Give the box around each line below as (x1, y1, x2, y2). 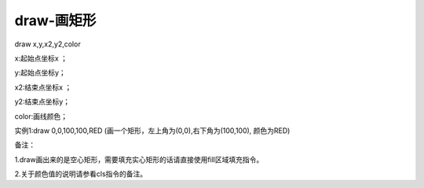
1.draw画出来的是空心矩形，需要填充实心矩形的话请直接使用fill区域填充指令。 (14, 154, 264, 164)
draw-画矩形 (14, 12, 97, 29)
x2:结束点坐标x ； (14, 83, 72, 92)
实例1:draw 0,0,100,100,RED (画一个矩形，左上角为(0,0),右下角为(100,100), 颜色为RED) (14, 126, 291, 135)
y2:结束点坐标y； (14, 97, 71, 106)
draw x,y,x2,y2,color (14, 39, 82, 49)
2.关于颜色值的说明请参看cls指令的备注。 (14, 169, 148, 179)
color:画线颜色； (14, 111, 68, 121)
